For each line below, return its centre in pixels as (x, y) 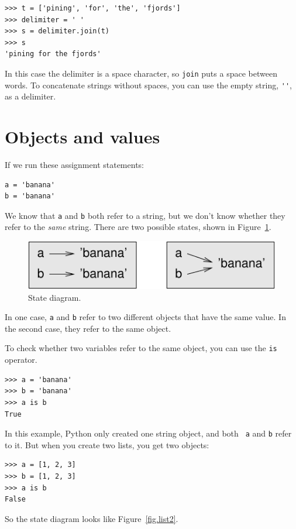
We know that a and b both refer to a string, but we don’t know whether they (145, 215)
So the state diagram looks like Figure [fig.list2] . (92, 518)
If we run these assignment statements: (74, 164)
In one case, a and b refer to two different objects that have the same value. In (145, 317)
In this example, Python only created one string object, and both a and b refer (148, 433)
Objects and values (82, 137)
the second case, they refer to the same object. (88, 328)
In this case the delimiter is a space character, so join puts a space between (141, 73)
